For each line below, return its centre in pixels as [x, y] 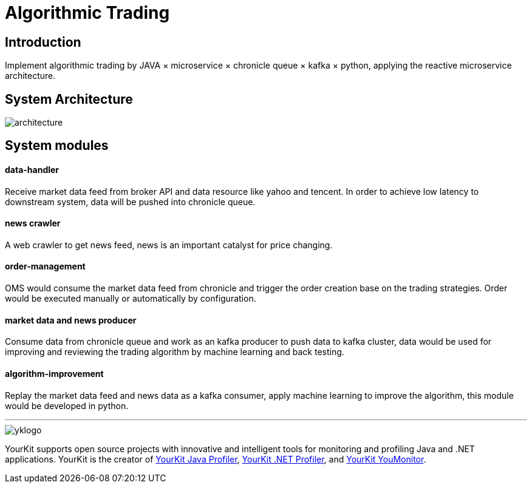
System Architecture [69, 99]
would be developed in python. [67, 405]
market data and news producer [71, 320]
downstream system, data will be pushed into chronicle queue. [130, 202]
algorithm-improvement [54, 373]
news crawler [33, 223]
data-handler [32, 170]
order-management [45, 266]
